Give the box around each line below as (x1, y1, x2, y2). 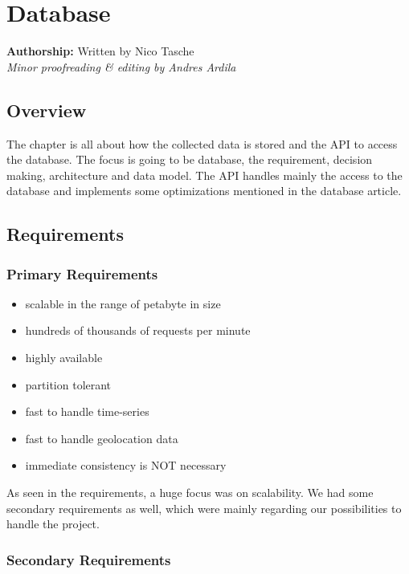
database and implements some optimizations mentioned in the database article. (6, 182, 402, 199)
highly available (25, 349, 103, 366)
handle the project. (6, 515, 100, 532)
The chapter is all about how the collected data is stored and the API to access (6, 135, 398, 152)
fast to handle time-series (25, 403, 149, 420)
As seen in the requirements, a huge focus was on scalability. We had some (6, 484, 374, 501)
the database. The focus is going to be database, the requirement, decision (6, 151, 373, 168)
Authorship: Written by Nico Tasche (6, 43, 194, 59)
